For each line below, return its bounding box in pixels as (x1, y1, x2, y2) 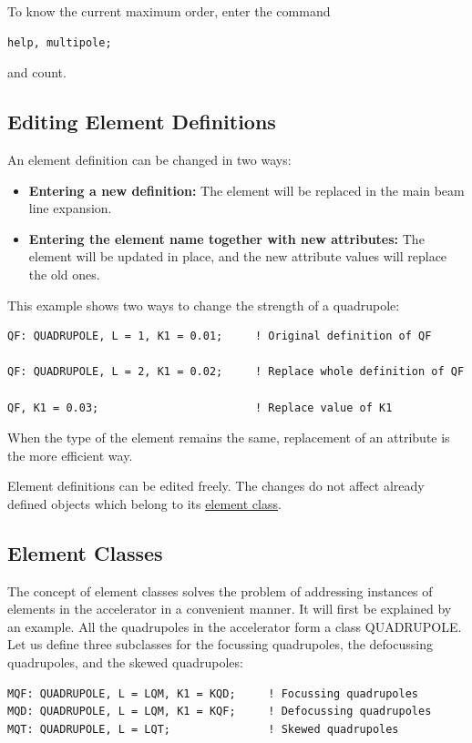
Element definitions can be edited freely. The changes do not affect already (7, 476, 425, 495)
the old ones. (28, 264, 100, 283)
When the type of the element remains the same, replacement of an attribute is (7, 428, 450, 447)
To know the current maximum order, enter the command (7, 2, 331, 20)
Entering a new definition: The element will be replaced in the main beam (28, 180, 465, 199)
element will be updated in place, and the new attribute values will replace (28, 247, 447, 266)
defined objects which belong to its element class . (7, 494, 282, 513)
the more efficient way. (7, 445, 133, 464)
